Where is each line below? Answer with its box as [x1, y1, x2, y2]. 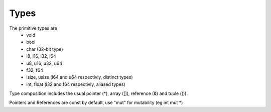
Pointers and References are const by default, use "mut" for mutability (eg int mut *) [9, 99, 183, 105]
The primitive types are [9, 25, 57, 31]
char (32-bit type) [26, 46, 63, 52]
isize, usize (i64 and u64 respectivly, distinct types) [26, 74, 133, 80]
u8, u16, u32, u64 [26, 60, 63, 66]
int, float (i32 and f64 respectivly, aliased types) [26, 81, 125, 87]
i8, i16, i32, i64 [26, 53, 56, 59]
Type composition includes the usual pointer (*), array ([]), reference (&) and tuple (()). [9, 90, 188, 96]
